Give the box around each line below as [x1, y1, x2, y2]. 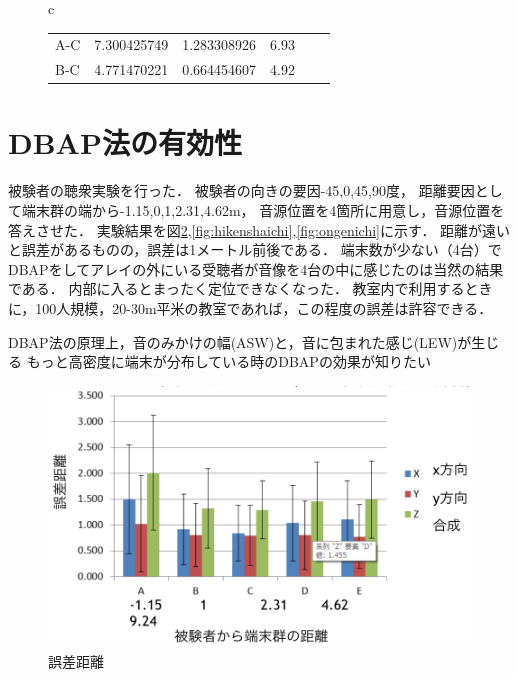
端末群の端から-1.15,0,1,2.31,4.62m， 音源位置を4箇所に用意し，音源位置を [21, 200, 505, 220]
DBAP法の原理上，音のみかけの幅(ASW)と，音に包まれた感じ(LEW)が [8, 331, 472, 352]
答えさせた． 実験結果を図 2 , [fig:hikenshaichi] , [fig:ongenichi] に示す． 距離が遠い [8, 219, 511, 240]
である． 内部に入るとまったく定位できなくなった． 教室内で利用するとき [8, 278, 493, 299]
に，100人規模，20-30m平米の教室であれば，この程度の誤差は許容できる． [8, 297, 493, 318]
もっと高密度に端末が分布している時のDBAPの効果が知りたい [26, 351, 431, 372]
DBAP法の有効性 [8, 122, 242, 163]
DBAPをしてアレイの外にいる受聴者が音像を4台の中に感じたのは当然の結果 [8, 258, 504, 279]
